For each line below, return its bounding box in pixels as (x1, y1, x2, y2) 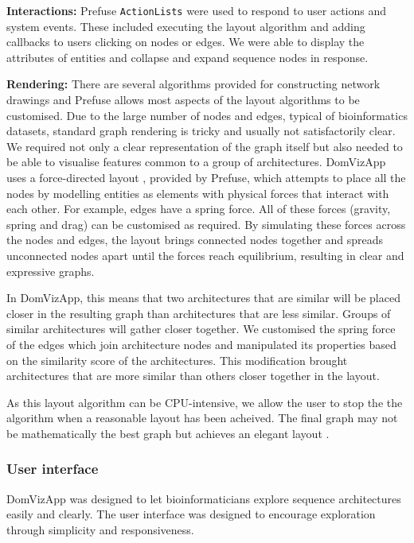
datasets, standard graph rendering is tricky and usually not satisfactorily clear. (6, 122, 396, 139)
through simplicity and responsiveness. (6, 521, 194, 537)
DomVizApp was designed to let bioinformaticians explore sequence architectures (6, 490, 401, 506)
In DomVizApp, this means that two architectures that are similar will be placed (6, 289, 400, 306)
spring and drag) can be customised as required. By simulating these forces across (6, 215, 406, 232)
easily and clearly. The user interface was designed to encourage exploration (6, 506, 376, 522)
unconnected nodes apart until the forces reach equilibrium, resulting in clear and (6, 246, 404, 263)
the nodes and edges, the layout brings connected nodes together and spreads (6, 231, 384, 248)
